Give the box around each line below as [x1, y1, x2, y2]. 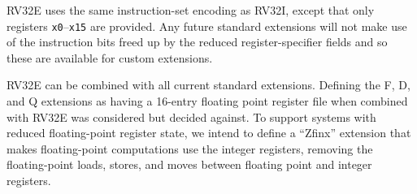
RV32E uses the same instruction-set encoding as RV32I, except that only [7, 2, 375, 18]
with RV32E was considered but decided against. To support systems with [7, 108, 376, 125]
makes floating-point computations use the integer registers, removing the [7, 140, 373, 157]
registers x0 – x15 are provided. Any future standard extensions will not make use [7, 17, 407, 34]
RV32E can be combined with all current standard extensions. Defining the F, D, [7, 76, 410, 93]
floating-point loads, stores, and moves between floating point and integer [7, 156, 372, 173]
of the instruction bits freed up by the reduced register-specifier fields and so [7, 33, 388, 50]
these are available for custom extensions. [7, 49, 213, 66]
